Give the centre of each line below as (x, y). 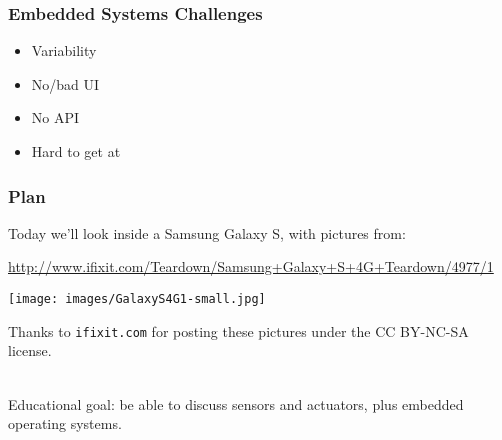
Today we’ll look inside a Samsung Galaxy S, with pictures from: (207, 232)
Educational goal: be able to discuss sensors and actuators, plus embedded (236, 403)
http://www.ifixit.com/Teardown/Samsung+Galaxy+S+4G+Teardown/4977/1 (251, 266)
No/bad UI (65, 83)
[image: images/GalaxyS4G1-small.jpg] (137, 299)
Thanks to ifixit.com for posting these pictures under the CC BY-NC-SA (238, 330)
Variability (64, 50)
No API (55, 117)
